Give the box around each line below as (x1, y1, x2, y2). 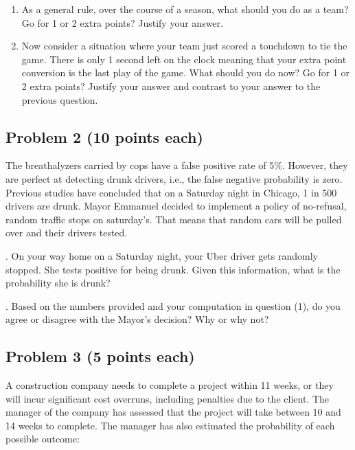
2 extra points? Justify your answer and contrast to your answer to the (21, 78, 321, 93)
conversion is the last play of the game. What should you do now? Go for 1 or (21, 65, 350, 80)
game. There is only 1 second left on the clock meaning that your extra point (21, 52, 347, 66)
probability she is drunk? (5, 275, 111, 290)
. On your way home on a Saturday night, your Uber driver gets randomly (5, 248, 318, 262)
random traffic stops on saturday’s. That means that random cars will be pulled (5, 212, 342, 226)
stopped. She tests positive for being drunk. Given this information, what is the (5, 262, 341, 276)
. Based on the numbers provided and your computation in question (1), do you (5, 298, 341, 313)
